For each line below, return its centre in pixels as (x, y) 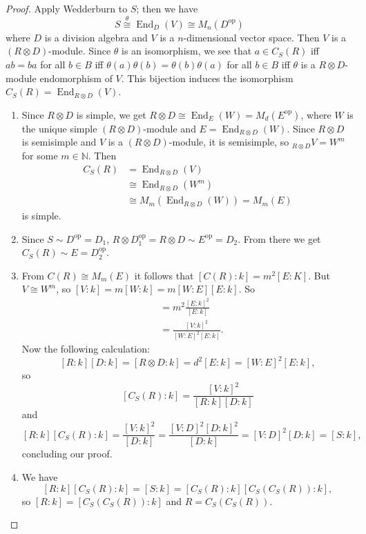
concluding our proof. (67, 454)
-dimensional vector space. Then (251, 37)
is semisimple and (59, 142)
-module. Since (80, 51)
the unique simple (59, 128)
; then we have (167, 8)
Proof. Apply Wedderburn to (67, 8)
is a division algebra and (96, 37)
